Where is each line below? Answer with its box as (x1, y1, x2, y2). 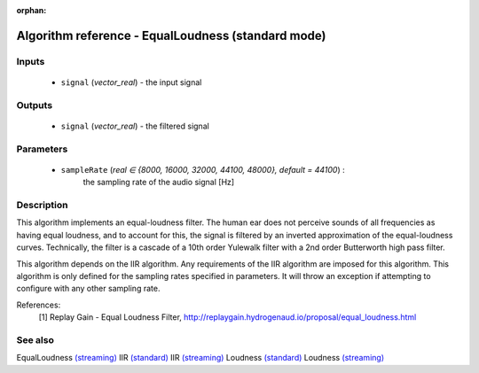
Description (16, 199, 68, 212)
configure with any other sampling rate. (16, 284, 161, 294)
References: (16, 299, 61, 310)
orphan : (16, 5, 47, 15)
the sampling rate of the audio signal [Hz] (82, 177, 235, 188)
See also (16, 333, 55, 346)
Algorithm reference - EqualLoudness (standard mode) (16, 27, 326, 43)
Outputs (16, 98, 53, 111)
